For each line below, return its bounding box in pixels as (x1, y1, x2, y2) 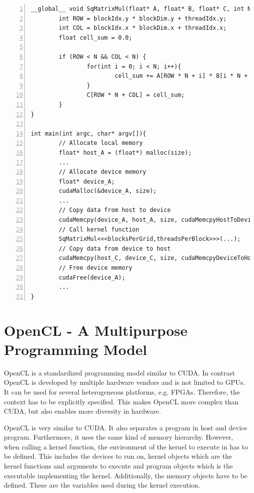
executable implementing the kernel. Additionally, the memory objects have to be (4, 470, 248, 480)
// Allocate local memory (59, 140, 143, 147)
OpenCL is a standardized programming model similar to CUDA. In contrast (4, 367, 235, 377)
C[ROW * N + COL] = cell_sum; (86, 92, 185, 99)
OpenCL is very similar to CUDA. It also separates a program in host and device (4, 422, 248, 432)
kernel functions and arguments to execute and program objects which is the (4, 461, 233, 471)
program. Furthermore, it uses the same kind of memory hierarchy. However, (4, 432, 233, 442)
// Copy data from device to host (59, 245, 171, 252)
